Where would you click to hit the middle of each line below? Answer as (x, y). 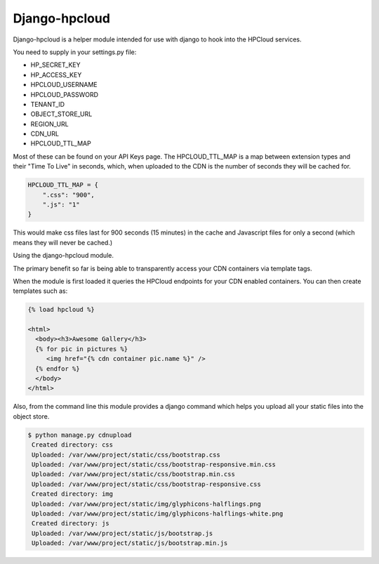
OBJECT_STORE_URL (61, 114)
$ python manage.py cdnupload (80, 435)
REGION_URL (50, 124)
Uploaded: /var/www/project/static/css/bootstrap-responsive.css (146, 484)
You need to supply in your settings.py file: (75, 52)
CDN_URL (45, 134)
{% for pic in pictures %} (82, 349)
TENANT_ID (48, 104)
